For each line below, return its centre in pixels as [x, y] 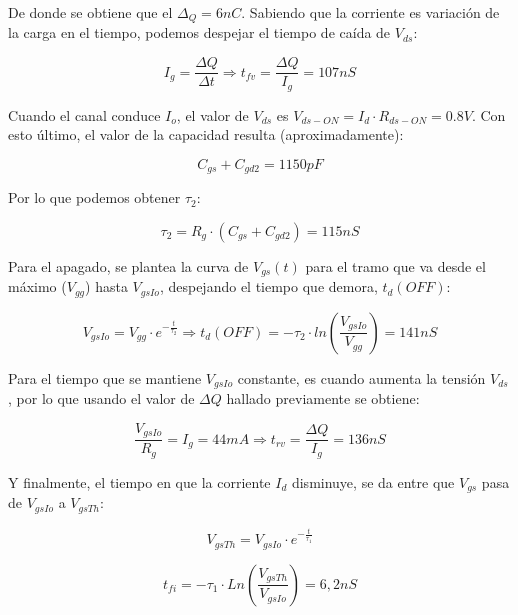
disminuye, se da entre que [373, 481]
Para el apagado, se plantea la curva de [128, 265]
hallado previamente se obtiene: [323, 398]
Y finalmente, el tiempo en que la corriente [139, 481]
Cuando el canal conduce [84, 114]
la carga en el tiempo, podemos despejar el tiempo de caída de [199, 32]
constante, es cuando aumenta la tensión [361, 377]
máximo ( [37, 286]
